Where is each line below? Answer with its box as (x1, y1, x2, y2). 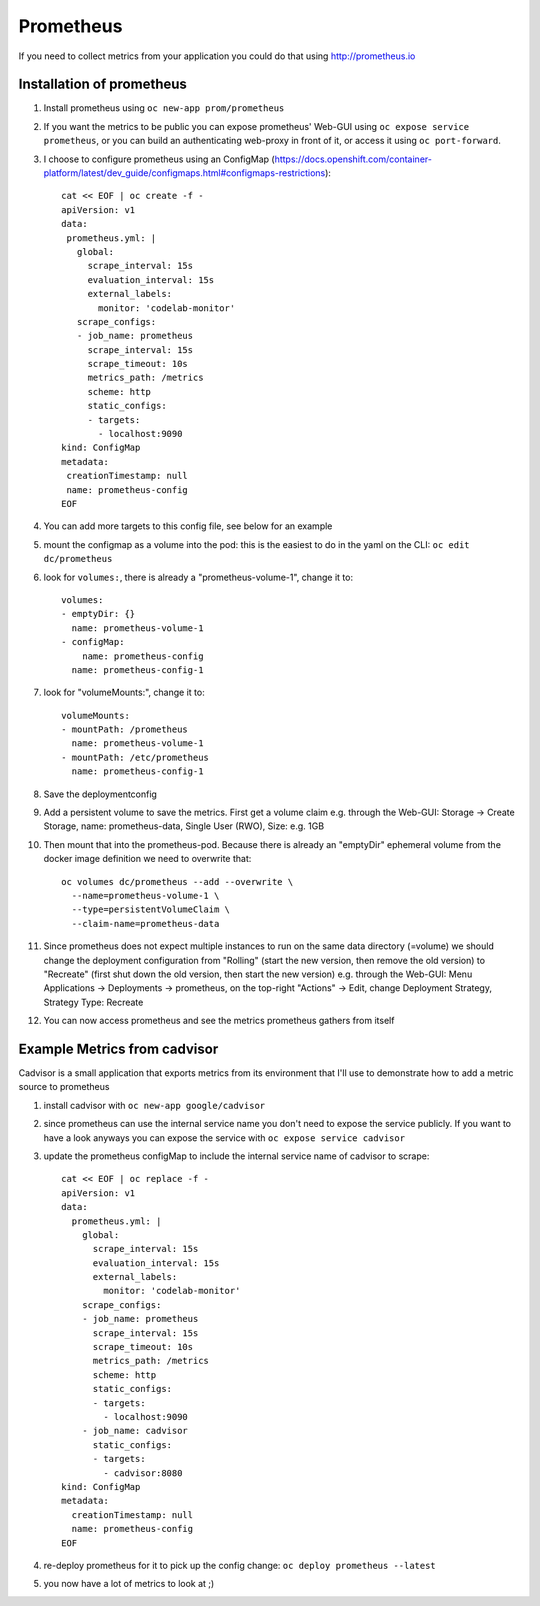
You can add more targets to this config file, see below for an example (43, 520, 333, 532)
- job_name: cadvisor (81, 1425, 189, 1437)
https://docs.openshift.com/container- (274, 153, 432, 165)
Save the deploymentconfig (43, 788, 157, 800)
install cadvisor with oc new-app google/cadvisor (43, 1099, 265, 1111)
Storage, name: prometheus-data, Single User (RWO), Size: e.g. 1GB (43, 820, 325, 832)
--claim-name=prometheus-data (71, 918, 220, 929)
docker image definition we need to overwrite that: (43, 853, 252, 865)
